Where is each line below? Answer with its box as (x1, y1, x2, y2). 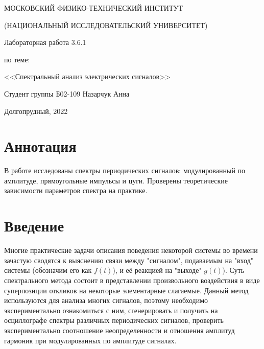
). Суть (222, 265, 245, 275)
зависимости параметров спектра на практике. (4, 185, 148, 196)
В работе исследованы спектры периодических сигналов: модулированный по (4, 165, 246, 176)
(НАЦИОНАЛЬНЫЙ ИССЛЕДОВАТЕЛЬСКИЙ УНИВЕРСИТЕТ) (4, 19, 208, 30)
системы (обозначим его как (4, 265, 92, 275)
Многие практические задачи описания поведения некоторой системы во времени (4, 245, 258, 255)
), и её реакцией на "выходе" (112, 265, 202, 275)
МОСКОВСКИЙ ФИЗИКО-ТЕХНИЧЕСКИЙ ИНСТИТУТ (4, 3, 183, 13)
